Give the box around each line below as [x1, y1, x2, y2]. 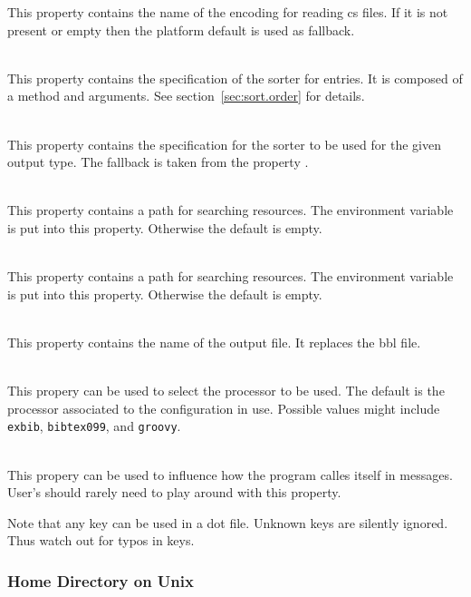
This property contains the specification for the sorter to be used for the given [7, 134, 441, 153]
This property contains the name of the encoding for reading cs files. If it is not [7, 3, 448, 21]
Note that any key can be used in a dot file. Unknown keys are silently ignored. [7, 513, 448, 532]
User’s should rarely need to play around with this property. [7, 483, 341, 502]
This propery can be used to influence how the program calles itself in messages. [7, 465, 453, 484]
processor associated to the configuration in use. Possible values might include [7, 398, 440, 417]
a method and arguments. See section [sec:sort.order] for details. [7, 86, 365, 105]
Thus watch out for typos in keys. [7, 531, 195, 550]
